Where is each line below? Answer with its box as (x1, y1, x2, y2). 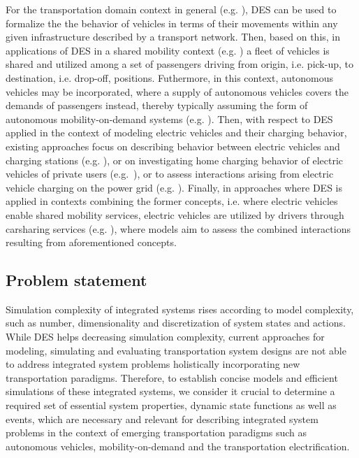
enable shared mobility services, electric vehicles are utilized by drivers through (6, 207, 344, 222)
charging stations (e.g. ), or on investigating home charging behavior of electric (6, 152, 344, 167)
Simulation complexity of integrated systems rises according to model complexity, (6, 301, 354, 316)
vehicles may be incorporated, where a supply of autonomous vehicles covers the (6, 84, 349, 99)
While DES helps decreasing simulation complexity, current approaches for (6, 329, 325, 344)
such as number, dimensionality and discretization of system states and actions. (6, 315, 346, 330)
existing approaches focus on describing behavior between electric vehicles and (6, 138, 340, 153)
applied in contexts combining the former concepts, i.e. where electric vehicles (6, 194, 338, 208)
